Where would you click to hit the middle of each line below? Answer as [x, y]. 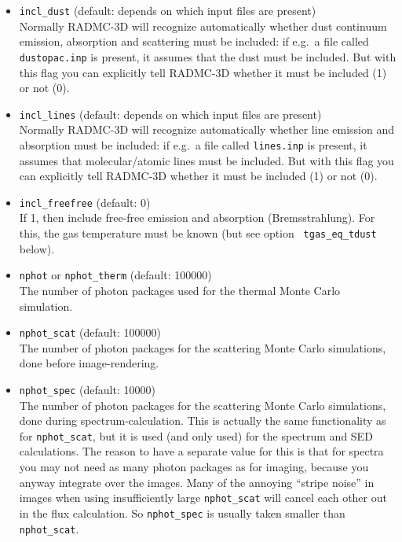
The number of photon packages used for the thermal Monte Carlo [180, 290]
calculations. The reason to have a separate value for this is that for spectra [201, 451]
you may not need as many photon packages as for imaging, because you [194, 467]
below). [37, 248]
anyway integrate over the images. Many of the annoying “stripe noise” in [197, 482]
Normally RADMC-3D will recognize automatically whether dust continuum [203, 26]
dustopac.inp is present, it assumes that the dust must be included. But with [208, 56]
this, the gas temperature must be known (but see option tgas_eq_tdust [198, 233]
